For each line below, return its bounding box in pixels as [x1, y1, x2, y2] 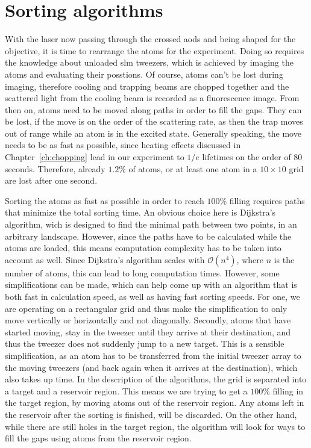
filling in [272, 384, 304, 397]
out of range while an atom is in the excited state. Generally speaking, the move [5, 126, 301, 139]
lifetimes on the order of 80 [202, 151, 303, 163]
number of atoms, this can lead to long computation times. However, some [5, 266, 280, 279]
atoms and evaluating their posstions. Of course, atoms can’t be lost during [5, 67, 283, 80]
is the [274, 253, 295, 266]
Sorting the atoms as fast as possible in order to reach [5, 194, 204, 207]
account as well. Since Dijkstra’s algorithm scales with [5, 253, 205, 266]
